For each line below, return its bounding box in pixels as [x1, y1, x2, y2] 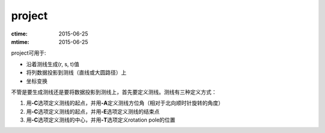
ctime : [11, 30, 28, 37]
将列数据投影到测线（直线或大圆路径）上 [26, 69, 126, 76]
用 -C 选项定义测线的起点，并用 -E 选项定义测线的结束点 [26, 108, 159, 115]
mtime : [11, 38, 29, 45]
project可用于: [11, 49, 46, 57]
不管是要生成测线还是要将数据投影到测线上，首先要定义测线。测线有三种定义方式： [11, 88, 217, 96]
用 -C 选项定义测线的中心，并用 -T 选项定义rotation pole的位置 [26, 116, 176, 123]
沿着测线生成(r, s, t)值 [26, 60, 79, 67]
